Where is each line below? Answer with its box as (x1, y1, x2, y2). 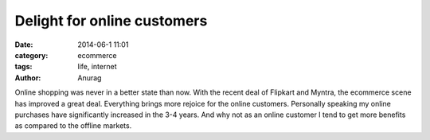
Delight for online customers (14, 12, 208, 29)
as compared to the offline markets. (14, 121, 132, 130)
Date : (14, 40, 33, 49)
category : (14, 50, 49, 60)
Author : (14, 72, 41, 83)
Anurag (77, 72, 102, 83)
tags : (14, 62, 33, 72)
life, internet (77, 62, 117, 72)
